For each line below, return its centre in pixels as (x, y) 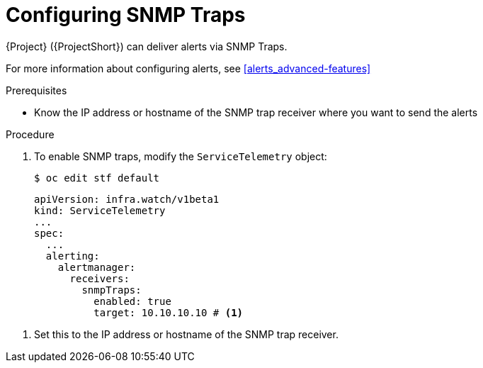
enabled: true (132, 301)
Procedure (30, 134)
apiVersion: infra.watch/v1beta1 (127, 199)
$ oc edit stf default (97, 178)
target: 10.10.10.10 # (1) (169, 312)
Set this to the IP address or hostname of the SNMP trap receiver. (186, 334)
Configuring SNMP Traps (126, 15)
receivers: (100, 278)
